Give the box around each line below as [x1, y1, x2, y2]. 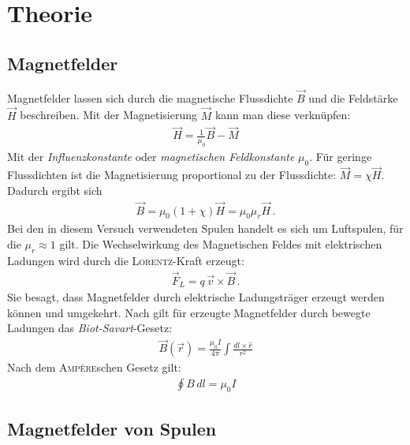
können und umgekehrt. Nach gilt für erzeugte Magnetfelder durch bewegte [7, 304, 371, 320]
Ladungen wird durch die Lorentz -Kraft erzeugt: [7, 252, 244, 268]
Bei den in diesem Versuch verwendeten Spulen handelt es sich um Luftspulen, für [7, 220, 404, 237]
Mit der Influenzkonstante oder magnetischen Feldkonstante [7, 148, 295, 165]
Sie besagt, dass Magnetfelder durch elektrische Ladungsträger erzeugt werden [7, 289, 385, 305]
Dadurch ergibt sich [7, 181, 102, 198]
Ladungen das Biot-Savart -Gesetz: [7, 320, 173, 336]
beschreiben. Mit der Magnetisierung [20, 107, 197, 123]
